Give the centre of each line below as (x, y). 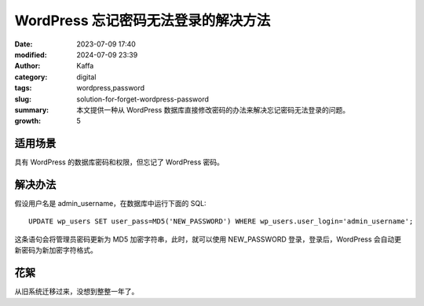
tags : (23, 88)
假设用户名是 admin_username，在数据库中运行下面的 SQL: (111, 204)
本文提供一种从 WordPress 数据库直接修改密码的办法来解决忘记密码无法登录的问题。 (213, 109)
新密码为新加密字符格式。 (56, 250)
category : (31, 77)
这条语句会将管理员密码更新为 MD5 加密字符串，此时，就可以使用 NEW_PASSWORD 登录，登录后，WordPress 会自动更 (208, 239)
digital (86, 77)
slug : (23, 99)
